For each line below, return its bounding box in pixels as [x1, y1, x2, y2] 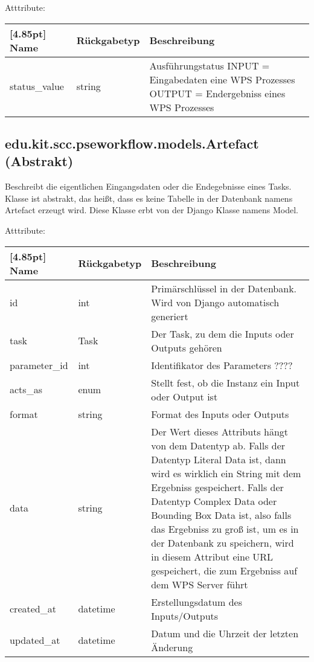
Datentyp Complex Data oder [151, 493, 277, 508]
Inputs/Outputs [151, 608, 219, 623]
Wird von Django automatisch [151, 295, 280, 309]
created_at [10, 602, 56, 616]
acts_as [10, 382, 42, 397]
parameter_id [10, 358, 68, 372]
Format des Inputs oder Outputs [151, 407, 289, 421]
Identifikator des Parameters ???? [151, 358, 293, 372]
